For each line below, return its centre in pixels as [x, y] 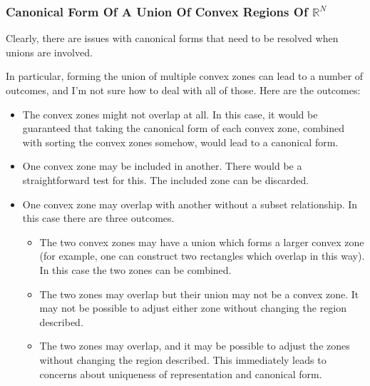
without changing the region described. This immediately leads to [183, 359]
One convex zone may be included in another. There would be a [162, 166]
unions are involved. [49, 52]
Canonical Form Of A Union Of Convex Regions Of [157, 11]
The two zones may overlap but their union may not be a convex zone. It [199, 294]
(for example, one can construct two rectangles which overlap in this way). [202, 256]
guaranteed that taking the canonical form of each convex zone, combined [183, 128]
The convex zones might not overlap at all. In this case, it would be [170, 114]
